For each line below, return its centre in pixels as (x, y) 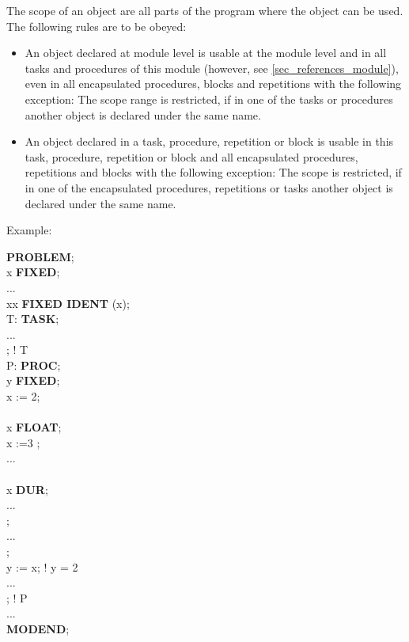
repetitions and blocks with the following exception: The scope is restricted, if (213, 172)
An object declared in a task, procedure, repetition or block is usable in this (209, 141)
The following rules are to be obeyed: (97, 26)
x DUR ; (27, 489)
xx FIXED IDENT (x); (68, 303)
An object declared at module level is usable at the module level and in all (206, 53)
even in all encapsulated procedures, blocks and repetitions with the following (213, 84)
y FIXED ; (33, 380)
